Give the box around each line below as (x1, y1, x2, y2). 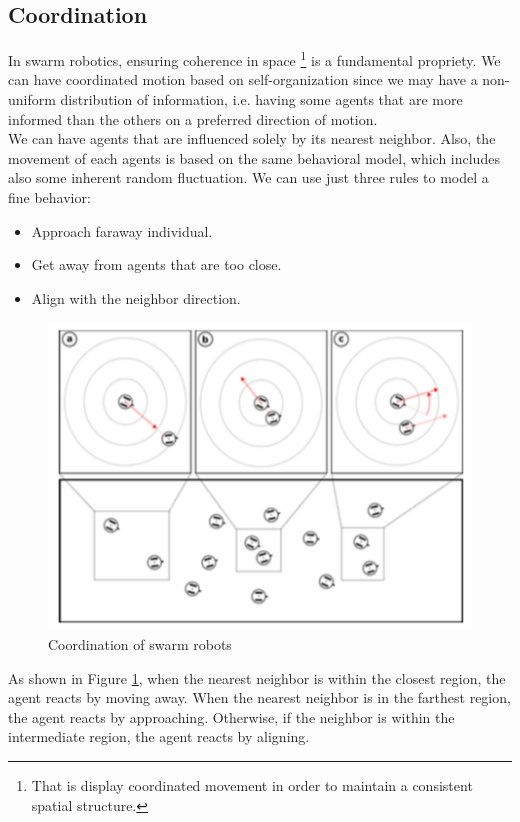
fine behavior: (8, 187, 91, 208)
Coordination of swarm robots (48, 633, 232, 654)
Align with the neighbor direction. (31, 287, 241, 308)
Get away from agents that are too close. (31, 254, 282, 275)
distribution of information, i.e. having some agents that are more (60, 89, 463, 110)
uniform (8, 89, 56, 110)
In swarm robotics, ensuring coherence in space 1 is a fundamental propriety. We (8, 47, 501, 70)
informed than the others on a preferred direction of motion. (8, 108, 378, 129)
